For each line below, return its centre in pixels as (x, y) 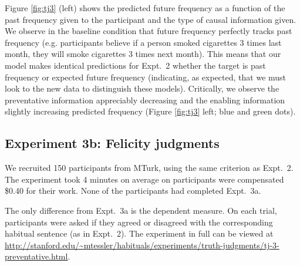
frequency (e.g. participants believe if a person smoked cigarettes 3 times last (143, 42)
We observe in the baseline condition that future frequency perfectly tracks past (149, 31)
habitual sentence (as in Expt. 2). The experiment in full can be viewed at (139, 233)
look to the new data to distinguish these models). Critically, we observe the (142, 88)
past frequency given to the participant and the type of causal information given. (151, 19)
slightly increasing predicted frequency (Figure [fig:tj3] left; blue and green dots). (150, 111)
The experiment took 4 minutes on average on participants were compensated (144, 179)
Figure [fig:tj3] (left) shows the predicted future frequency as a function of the (145, 8)
